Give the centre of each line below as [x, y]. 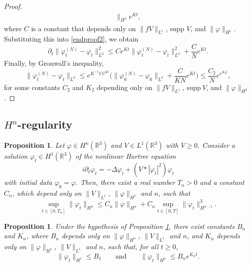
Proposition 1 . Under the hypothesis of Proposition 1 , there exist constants [119, 226]
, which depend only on [47, 193]
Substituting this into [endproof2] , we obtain [71, 39]
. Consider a [216, 145]
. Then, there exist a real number [125, 182]
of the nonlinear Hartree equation [125, 156]
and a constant [222, 182]
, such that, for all [131, 246]
